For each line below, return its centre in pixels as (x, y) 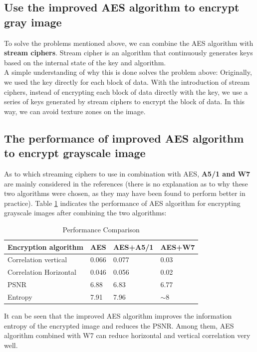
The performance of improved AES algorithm (124, 138)
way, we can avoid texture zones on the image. (75, 111)
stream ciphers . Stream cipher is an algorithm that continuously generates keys (128, 53)
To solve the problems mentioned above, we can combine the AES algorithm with (129, 43)
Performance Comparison (101, 229)
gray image (33, 22)
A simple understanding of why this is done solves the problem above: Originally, (128, 72)
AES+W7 (178, 247)
